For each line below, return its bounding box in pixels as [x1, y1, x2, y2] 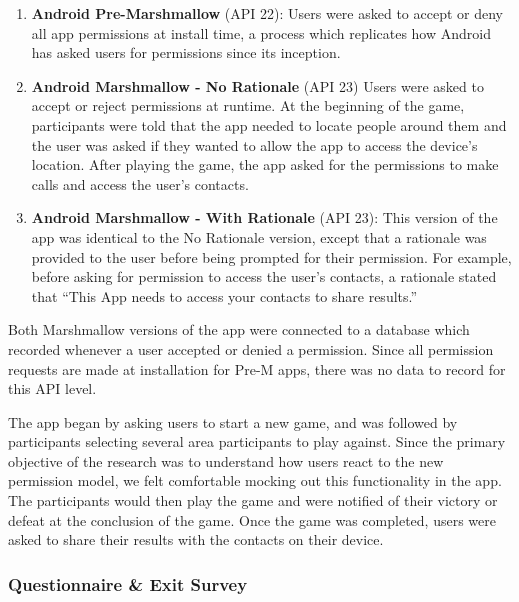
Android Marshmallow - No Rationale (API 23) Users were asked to [31, 75, 484, 96]
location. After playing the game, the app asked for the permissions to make [31, 154, 499, 175]
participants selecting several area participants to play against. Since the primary [8, 431, 506, 452]
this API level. [8, 378, 97, 399]
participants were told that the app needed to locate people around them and [31, 114, 507, 135]
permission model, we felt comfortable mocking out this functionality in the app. [8, 470, 502, 491]
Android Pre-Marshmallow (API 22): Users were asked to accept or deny [31, 3, 503, 23]
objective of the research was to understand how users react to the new [8, 450, 444, 471]
